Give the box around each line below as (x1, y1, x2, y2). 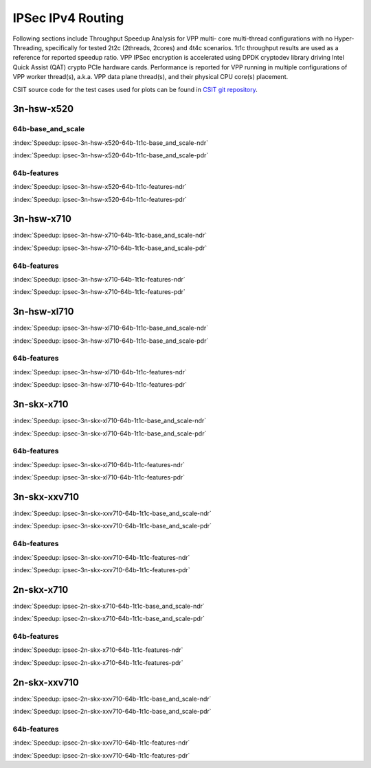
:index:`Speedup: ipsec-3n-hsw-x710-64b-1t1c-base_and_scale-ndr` (12, 231, 207, 240)
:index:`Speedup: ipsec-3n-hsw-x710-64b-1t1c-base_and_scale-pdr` (12, 244, 207, 252)
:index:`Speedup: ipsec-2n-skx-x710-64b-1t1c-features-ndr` (12, 646, 183, 654)
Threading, (12, 43, 44, 52)
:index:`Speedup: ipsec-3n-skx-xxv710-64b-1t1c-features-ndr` (12, 553, 190, 561)
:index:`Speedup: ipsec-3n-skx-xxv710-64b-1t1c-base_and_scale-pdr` (12, 522, 212, 530)
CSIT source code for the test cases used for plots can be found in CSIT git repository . (12, 85, 258, 93)
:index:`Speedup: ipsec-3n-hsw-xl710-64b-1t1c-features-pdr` (12, 381, 188, 389)
